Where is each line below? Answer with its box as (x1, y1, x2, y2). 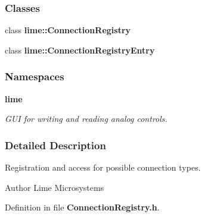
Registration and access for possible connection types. (5, 161, 201, 174)
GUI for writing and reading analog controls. (5, 112, 167, 125)
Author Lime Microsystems (5, 181, 104, 193)
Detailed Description (5, 137, 106, 152)
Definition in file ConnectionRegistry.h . (5, 201, 160, 213)
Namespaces (5, 69, 64, 84)
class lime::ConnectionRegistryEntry (5, 43, 155, 56)
